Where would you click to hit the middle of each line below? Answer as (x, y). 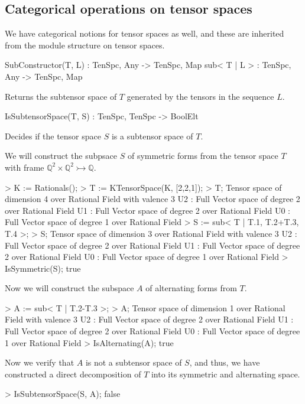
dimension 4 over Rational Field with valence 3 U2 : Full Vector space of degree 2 (152, 199)
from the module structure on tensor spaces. (85, 45)
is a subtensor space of (152, 136)
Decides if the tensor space (53, 136)
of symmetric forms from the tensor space (203, 156)
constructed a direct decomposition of (73, 374)
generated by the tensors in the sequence (200, 96)
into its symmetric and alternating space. (225, 374)
